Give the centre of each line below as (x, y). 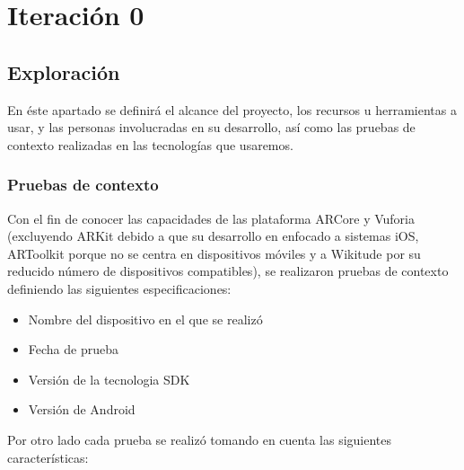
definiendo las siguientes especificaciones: (119, 288)
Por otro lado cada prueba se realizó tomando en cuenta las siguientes (200, 439)
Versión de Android (82, 409)
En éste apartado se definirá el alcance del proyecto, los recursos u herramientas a (232, 109)
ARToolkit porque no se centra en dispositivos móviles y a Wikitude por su (214, 253)
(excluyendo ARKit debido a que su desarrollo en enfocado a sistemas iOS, (213, 236)
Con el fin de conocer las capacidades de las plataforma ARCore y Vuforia (211, 218)
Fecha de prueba (73, 349)
